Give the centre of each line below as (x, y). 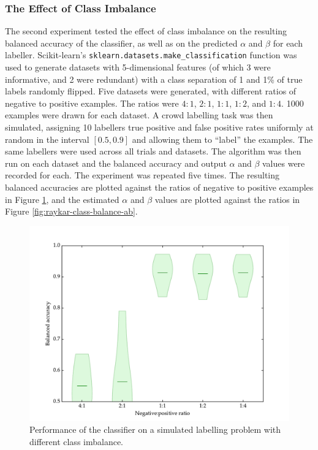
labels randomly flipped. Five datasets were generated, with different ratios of (151, 91)
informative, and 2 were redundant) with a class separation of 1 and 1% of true (154, 79)
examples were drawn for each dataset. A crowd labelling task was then (139, 115)
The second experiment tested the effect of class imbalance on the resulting (146, 31)
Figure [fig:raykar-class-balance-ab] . (71, 211)
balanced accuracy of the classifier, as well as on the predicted (121, 43)
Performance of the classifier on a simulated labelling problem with (155, 429)
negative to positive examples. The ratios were (92, 103)
